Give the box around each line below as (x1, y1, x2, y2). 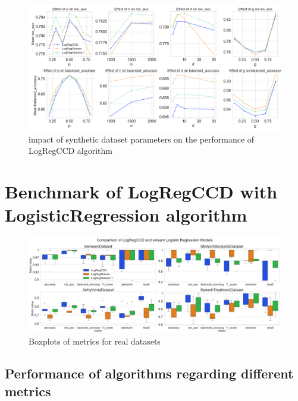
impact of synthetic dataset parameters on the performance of (29, 132, 255, 145)
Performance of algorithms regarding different (5, 364, 294, 383)
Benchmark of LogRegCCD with (5, 179, 278, 203)
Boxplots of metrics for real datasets (29, 335, 161, 348)
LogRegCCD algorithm (29, 144, 113, 157)
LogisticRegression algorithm (5, 203, 247, 227)
